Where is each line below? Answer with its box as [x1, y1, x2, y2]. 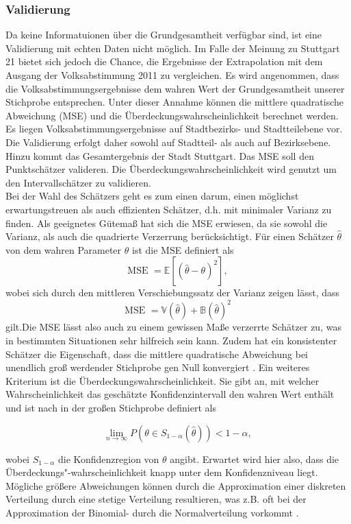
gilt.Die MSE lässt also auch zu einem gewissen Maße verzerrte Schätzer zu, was [5, 320, 341, 334]
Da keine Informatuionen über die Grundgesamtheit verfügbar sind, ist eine [5, 27, 322, 42]
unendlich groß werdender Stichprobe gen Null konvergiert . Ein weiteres [5, 360, 310, 374]
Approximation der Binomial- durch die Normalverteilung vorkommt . [5, 505, 299, 519]
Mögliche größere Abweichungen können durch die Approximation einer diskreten [5, 478, 346, 492]
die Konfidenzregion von [57, 451, 159, 466]
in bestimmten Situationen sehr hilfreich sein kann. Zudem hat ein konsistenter [5, 333, 337, 347]
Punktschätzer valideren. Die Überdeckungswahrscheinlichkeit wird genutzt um [5, 162, 337, 176]
